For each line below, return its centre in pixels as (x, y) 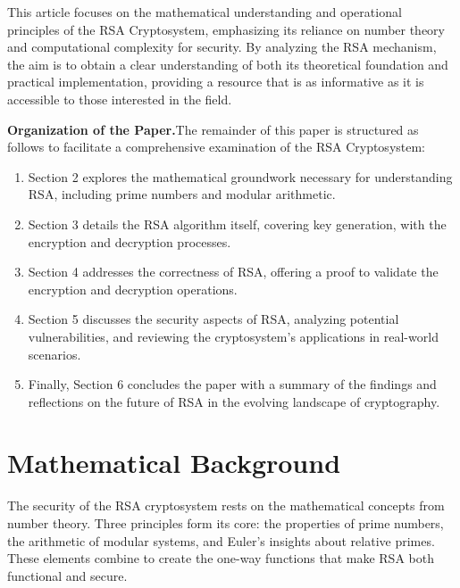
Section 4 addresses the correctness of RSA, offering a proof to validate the (233, 272)
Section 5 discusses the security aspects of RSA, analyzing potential (213, 319)
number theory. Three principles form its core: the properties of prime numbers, (226, 523)
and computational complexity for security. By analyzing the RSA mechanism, (222, 47)
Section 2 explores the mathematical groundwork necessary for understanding (240, 176)
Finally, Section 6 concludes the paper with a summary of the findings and (232, 384)
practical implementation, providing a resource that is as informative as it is (216, 82)
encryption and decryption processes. (130, 241)
